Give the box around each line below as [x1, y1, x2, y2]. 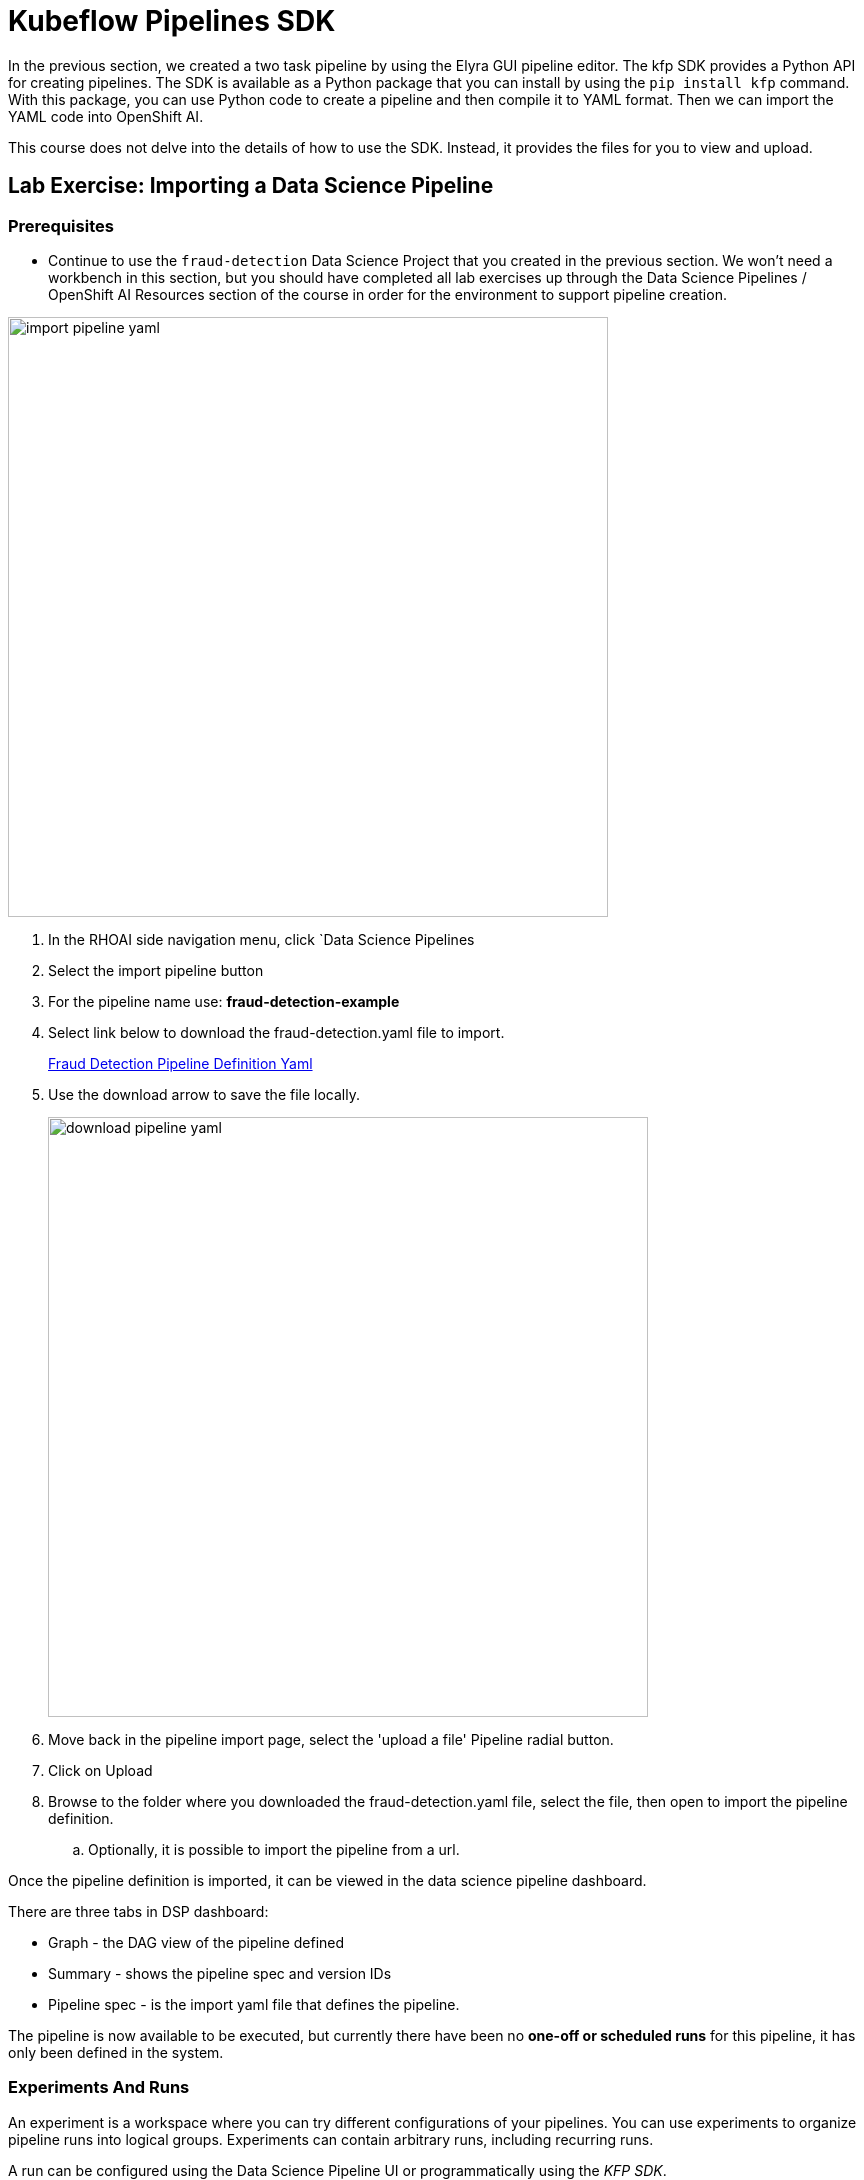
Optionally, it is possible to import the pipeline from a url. [88, 1840, 460, 1858]
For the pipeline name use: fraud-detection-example [48, 992, 400, 1010]
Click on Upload [48, 1761, 153, 1779]
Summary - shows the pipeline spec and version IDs [48, 1964, 392, 1982]
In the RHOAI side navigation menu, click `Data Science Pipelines [48, 930, 475, 948]
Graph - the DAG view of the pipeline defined [48, 1933, 345, 1951]
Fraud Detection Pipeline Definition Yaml [48, 1054, 313, 1072]
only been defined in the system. [8, 2043, 224, 2061]
